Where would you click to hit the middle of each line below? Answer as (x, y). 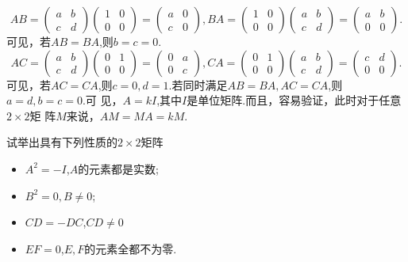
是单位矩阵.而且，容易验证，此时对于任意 (294, 100)
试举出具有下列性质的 (62, 142)
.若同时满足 (198, 84)
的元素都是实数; (119, 168)
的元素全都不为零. (131, 248)
